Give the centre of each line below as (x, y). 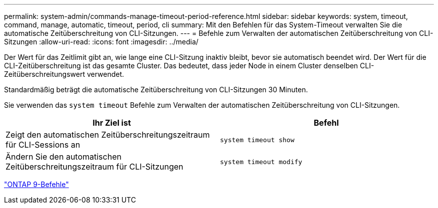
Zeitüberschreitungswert (45, 74)
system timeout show (257, 140)
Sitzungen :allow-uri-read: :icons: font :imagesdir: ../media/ (101, 42)
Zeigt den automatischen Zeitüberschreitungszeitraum (108, 135)
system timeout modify (261, 162)
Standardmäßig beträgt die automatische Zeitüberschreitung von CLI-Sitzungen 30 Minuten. (156, 90)
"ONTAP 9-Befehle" (36, 184)
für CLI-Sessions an (43, 145)
